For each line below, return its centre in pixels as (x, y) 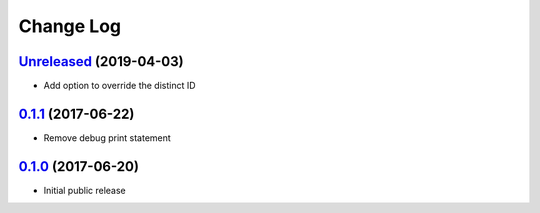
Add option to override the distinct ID (119, 86)
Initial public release (85, 190)
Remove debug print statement (107, 137)
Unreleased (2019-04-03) (101, 61)
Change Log (70, 26)
